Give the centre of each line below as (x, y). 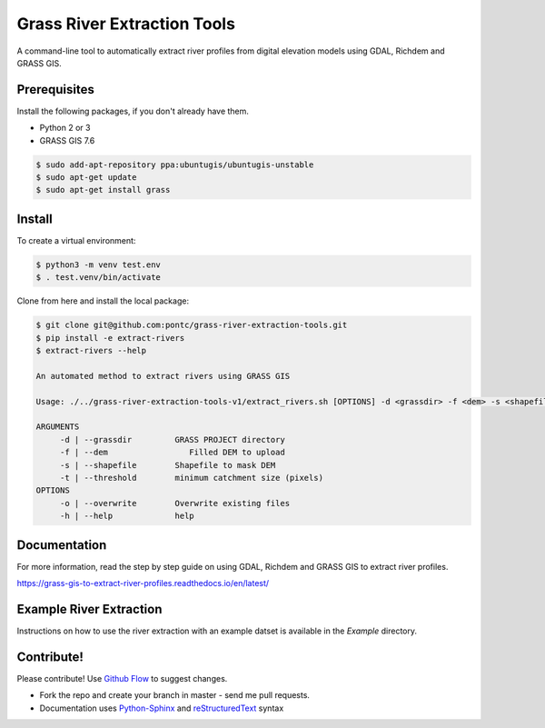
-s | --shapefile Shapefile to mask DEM (168, 465)
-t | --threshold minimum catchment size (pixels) (192, 478)
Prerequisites (55, 90)
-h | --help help (127, 516)
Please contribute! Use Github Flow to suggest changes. (122, 678)
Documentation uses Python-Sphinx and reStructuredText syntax (162, 708)
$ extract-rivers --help (91, 351)
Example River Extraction (89, 609)
